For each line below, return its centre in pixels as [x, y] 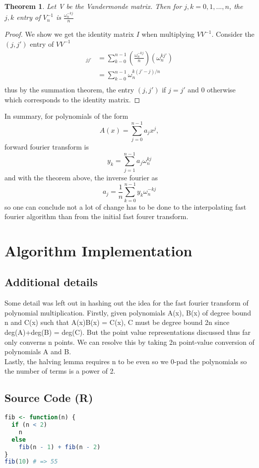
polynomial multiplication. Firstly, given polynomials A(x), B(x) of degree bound [128, 312]
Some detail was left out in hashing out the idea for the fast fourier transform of [127, 303]
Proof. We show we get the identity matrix [69, 34]
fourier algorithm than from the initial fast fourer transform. [97, 216]
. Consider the [233, 34]
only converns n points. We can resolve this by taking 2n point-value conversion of [129, 342]
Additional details [51, 282]
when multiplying [168, 34]
